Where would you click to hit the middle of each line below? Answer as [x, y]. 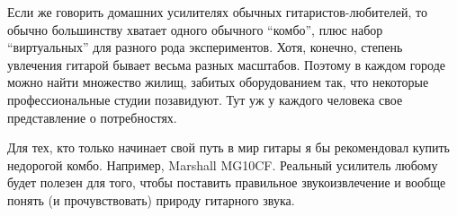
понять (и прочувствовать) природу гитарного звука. [151, 199]
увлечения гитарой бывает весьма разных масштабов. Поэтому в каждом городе [227, 64]
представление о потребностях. [92, 117]
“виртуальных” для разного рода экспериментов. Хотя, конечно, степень [205, 47]
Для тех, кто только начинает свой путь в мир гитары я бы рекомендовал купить [228, 147]
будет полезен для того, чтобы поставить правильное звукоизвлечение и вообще [227, 182]
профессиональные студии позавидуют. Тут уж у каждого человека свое [205, 99]
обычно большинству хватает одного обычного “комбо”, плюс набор [195, 29]
